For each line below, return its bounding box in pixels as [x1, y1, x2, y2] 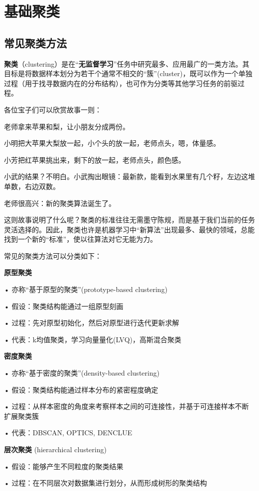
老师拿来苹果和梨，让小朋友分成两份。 [4, 121, 129, 131]
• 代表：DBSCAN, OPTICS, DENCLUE [4, 427, 132, 438]
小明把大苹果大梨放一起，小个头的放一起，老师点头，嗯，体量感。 [4, 138, 220, 148]
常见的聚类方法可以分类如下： [4, 250, 102, 261]
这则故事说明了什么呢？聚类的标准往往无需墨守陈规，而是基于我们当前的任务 [4, 214, 255, 225]
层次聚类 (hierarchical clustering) [4, 444, 107, 455]
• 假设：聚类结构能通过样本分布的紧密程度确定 [4, 384, 158, 394]
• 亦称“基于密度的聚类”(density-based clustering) [4, 368, 160, 378]
